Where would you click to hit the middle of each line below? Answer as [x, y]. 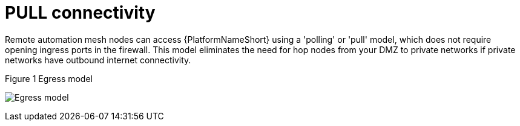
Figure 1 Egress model [49, 78]
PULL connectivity [80, 13]
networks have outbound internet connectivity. [98, 60]
